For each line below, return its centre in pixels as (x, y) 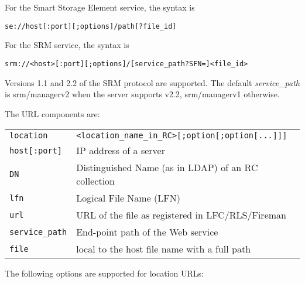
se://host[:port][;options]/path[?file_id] (91, 26)
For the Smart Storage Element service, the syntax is (100, 7)
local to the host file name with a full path (164, 249)
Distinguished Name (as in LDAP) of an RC (167, 168)
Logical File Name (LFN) (128, 198)
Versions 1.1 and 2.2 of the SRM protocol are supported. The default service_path (152, 82)
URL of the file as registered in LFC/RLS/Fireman (181, 215)
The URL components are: (52, 113)
